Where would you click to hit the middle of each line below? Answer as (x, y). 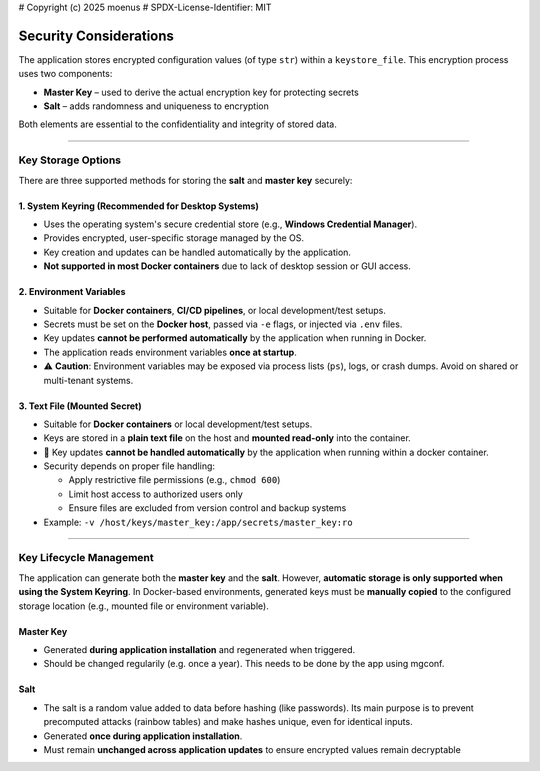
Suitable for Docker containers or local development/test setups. (178, 424)
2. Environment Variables (72, 292)
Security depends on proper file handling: (129, 466)
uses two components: (65, 74)
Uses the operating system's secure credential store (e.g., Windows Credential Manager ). (230, 224)
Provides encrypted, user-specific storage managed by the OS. (174, 238)
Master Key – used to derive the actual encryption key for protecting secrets (201, 92)
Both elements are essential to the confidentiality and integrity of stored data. (177, 124)
